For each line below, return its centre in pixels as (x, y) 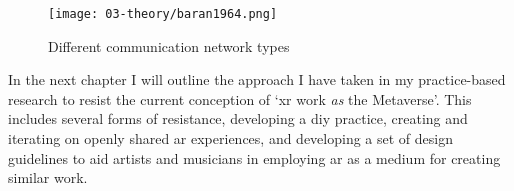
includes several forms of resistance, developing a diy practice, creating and (238, 118)
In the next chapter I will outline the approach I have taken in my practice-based (257, 79)
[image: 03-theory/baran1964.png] (163, 14)
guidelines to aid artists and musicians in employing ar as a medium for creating (254, 157)
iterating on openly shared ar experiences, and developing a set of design (230, 138)
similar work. (48, 177)
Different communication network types (169, 45)
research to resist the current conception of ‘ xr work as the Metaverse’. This (240, 98)
